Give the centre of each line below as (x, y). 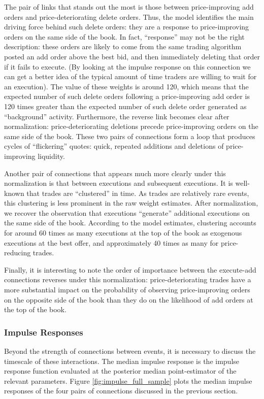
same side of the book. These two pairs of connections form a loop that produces (130, 136)
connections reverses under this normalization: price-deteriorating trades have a (128, 279)
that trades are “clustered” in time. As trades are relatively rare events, (138, 193)
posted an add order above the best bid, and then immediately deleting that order (132, 56)
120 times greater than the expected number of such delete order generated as (125, 106)
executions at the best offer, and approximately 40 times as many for (111, 242)
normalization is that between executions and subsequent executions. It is (119, 183)
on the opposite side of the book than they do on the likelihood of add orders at (129, 299)
